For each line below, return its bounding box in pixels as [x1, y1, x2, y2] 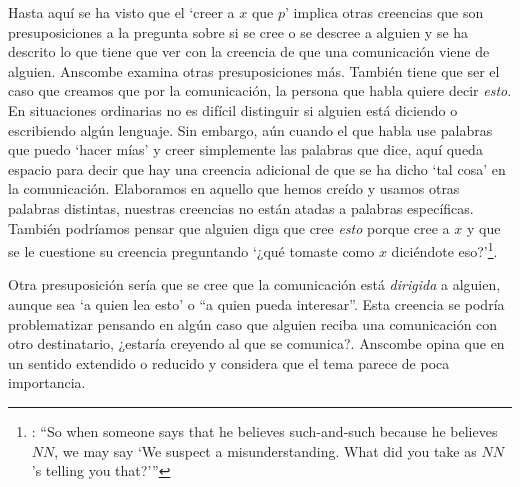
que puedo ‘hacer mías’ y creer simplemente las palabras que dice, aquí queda [8, 139, 483, 160]
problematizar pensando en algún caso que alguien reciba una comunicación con [8, 313, 498, 334]
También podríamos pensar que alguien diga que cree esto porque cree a [8, 217, 450, 238]
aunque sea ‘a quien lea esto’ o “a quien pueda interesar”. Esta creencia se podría [8, 293, 505, 314]
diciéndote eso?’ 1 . [391, 238, 498, 261]
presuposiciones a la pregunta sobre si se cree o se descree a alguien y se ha [8, 21, 469, 42]
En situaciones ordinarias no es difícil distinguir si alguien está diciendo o [8, 99, 458, 120]
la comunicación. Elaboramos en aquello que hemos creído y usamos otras [8, 178, 460, 199]
